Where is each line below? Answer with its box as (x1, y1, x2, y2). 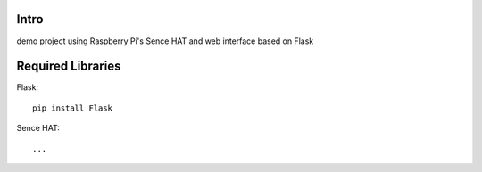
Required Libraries (16, 59, 121, 74)
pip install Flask (32, 102, 113, 113)
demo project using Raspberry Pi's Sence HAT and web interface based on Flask (16, 36, 314, 46)
